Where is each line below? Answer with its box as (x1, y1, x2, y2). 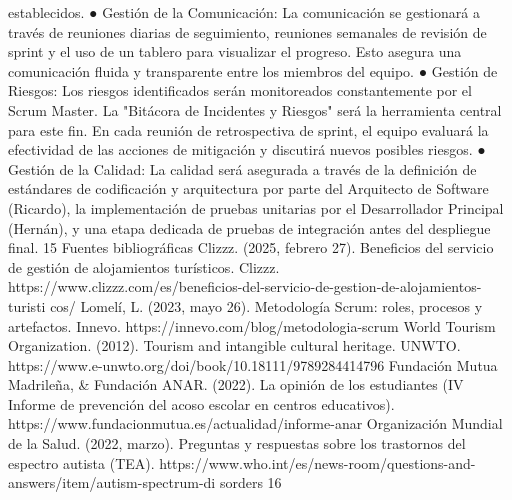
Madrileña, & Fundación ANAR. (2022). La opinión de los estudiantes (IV (8, 374, 464, 395)
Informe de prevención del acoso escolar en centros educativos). (8, 393, 395, 414)
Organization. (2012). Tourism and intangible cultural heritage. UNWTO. (8, 335, 461, 356)
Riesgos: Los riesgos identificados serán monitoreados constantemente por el (8, 80, 472, 101)
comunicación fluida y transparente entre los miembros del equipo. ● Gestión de (8, 60, 498, 81)
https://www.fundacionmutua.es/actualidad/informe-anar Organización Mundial (8, 413, 503, 434)
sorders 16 (219, 472, 282, 493)
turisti (8, 295, 46, 316)
